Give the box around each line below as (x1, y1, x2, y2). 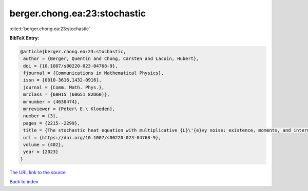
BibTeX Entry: (9, 35, 40, 41)
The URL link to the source (9, 169, 66, 175)
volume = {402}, (23, 142, 64, 147)
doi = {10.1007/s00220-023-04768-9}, (23, 63, 118, 69)
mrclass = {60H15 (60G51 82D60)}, (23, 92, 110, 97)
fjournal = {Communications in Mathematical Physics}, (23, 70, 164, 76)
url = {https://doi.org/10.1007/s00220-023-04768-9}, (23, 135, 161, 140)
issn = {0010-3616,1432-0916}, (23, 77, 102, 83)
